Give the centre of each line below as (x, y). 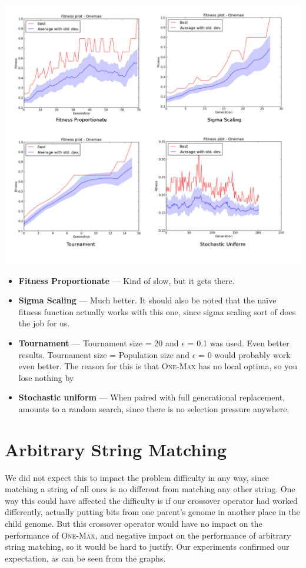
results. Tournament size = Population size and (104, 354)
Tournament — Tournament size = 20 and (99, 343)
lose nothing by (46, 377)
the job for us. (44, 323)
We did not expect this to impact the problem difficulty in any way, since (137, 477)
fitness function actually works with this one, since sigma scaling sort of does (157, 311)
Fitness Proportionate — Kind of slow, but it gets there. (127, 280)
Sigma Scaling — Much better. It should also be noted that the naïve (147, 300)
